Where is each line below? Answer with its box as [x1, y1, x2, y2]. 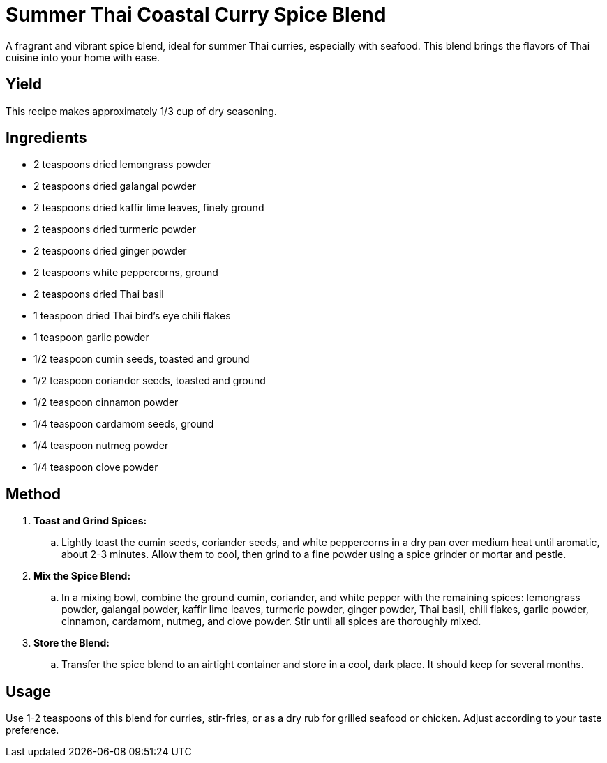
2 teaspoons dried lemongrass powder [33, 158, 211, 171]
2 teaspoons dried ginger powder [33, 245, 187, 257]
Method [6, 485, 61, 503]
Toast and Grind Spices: [33, 515, 147, 527]
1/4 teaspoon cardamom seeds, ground [33, 418, 214, 430]
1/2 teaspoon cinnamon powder [33, 396, 179, 409]
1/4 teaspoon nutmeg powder [33, 439, 169, 452]
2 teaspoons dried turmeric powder [33, 223, 196, 236]
